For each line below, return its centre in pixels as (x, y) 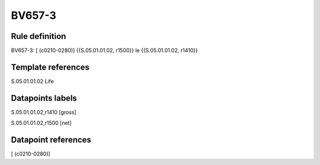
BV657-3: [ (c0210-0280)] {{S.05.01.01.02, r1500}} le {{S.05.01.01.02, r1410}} (104, 51)
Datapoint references (51, 140)
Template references (50, 67)
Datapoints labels (44, 98)
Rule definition (39, 36)
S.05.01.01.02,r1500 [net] (41, 123)
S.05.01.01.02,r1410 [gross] (44, 112)
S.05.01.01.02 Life (33, 81)
